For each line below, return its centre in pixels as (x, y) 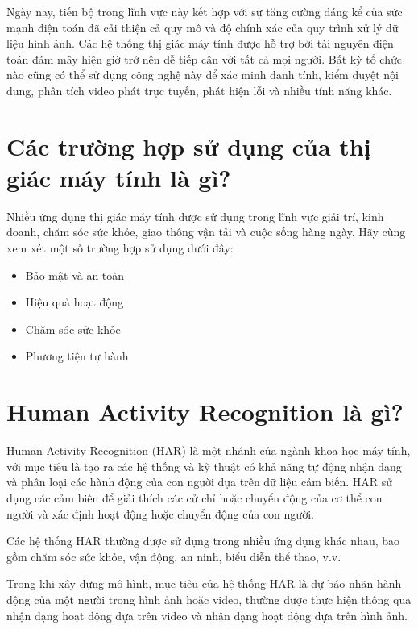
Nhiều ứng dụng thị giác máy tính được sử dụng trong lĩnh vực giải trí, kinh (195, 216)
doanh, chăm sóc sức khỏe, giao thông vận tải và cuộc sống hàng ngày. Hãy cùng (206, 232)
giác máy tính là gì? (119, 177)
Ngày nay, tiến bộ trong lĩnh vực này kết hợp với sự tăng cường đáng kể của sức (205, 11)
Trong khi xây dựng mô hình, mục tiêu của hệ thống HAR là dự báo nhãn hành (204, 583)
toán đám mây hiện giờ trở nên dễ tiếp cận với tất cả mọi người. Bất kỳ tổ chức (204, 58)
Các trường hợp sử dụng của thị (189, 146)
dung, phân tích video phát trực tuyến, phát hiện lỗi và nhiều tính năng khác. (199, 90)
